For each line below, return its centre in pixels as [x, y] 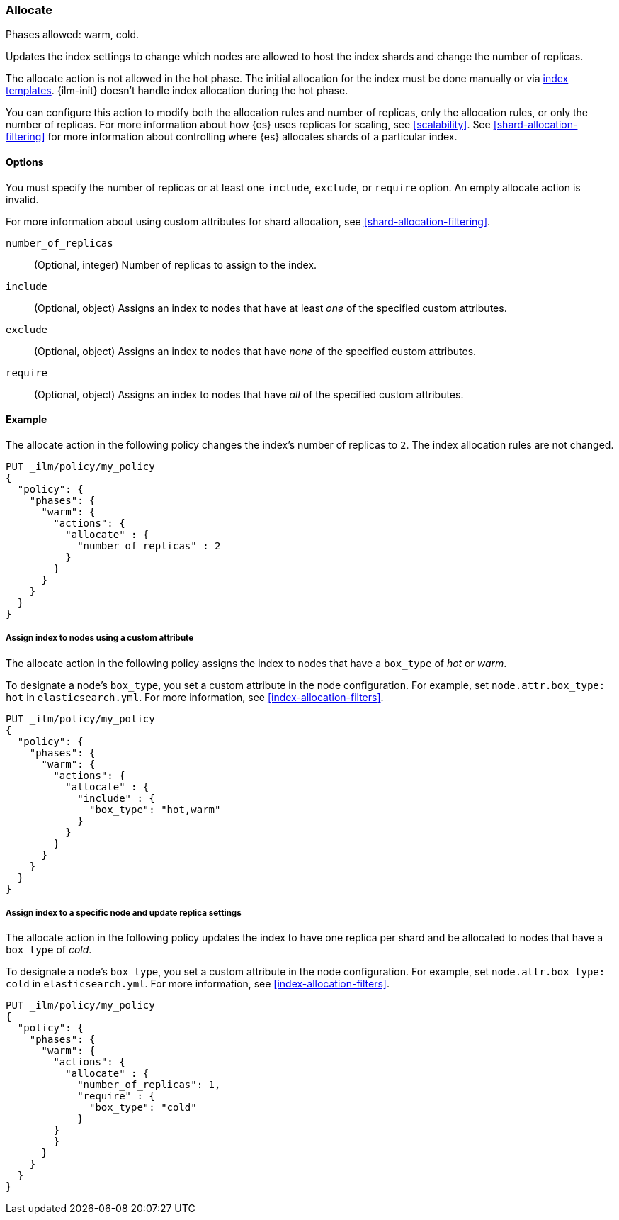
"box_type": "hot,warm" [155, 809]
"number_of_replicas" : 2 [149, 545]
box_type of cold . [49, 950]
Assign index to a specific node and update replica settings [124, 913]
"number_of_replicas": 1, [149, 1085]
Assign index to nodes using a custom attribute [100, 638]
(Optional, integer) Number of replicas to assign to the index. [176, 264]
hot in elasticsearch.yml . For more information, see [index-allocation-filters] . [195, 697]
